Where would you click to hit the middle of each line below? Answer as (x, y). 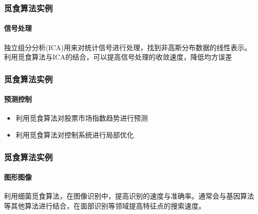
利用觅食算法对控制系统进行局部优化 (75, 135)
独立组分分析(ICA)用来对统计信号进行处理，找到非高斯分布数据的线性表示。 (128, 47)
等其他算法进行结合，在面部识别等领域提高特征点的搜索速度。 (105, 205)
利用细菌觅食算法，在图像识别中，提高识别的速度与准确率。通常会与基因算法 (129, 196)
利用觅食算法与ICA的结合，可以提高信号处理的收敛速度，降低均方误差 (118, 57)
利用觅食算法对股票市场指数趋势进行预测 (82, 118)
